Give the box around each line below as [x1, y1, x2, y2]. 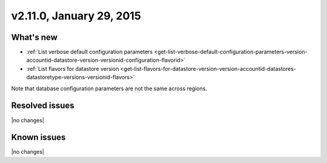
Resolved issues [11, 101, 75, 111]
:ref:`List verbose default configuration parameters [26, 48, 153, 56]
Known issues [11, 132, 66, 142]
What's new [11, 32, 58, 42]
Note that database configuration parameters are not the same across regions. [11, 85, 207, 92]
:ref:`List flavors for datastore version [26, 65, 119, 72]
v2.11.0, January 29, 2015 [11, 9, 142, 22]
